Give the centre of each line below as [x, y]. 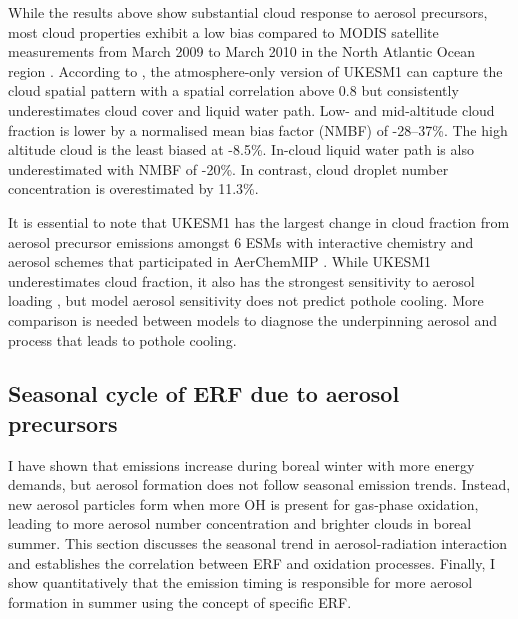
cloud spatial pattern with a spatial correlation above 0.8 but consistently [233, 90]
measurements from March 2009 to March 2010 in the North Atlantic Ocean [241, 51]
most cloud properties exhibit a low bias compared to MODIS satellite [223, 31]
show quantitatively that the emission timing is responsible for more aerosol [240, 582]
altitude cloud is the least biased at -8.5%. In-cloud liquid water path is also [241, 149]
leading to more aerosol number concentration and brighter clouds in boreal [240, 523]
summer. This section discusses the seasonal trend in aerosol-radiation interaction [258, 543]
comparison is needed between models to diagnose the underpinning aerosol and [252, 319]
